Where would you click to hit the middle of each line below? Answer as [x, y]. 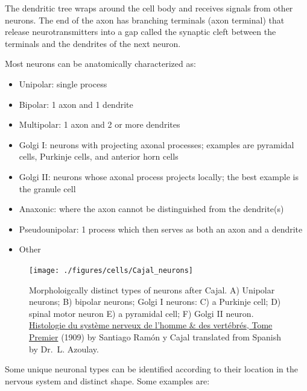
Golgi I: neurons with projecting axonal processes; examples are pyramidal [157, 144]
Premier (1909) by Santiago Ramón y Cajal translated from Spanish [155, 336]
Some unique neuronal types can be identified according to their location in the [151, 369]
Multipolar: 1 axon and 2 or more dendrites [100, 124]
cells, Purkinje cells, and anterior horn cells [99, 156]
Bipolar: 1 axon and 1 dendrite [76, 104]
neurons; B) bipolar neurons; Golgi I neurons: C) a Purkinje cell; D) [155, 302]
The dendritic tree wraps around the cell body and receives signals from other [149, 8]
